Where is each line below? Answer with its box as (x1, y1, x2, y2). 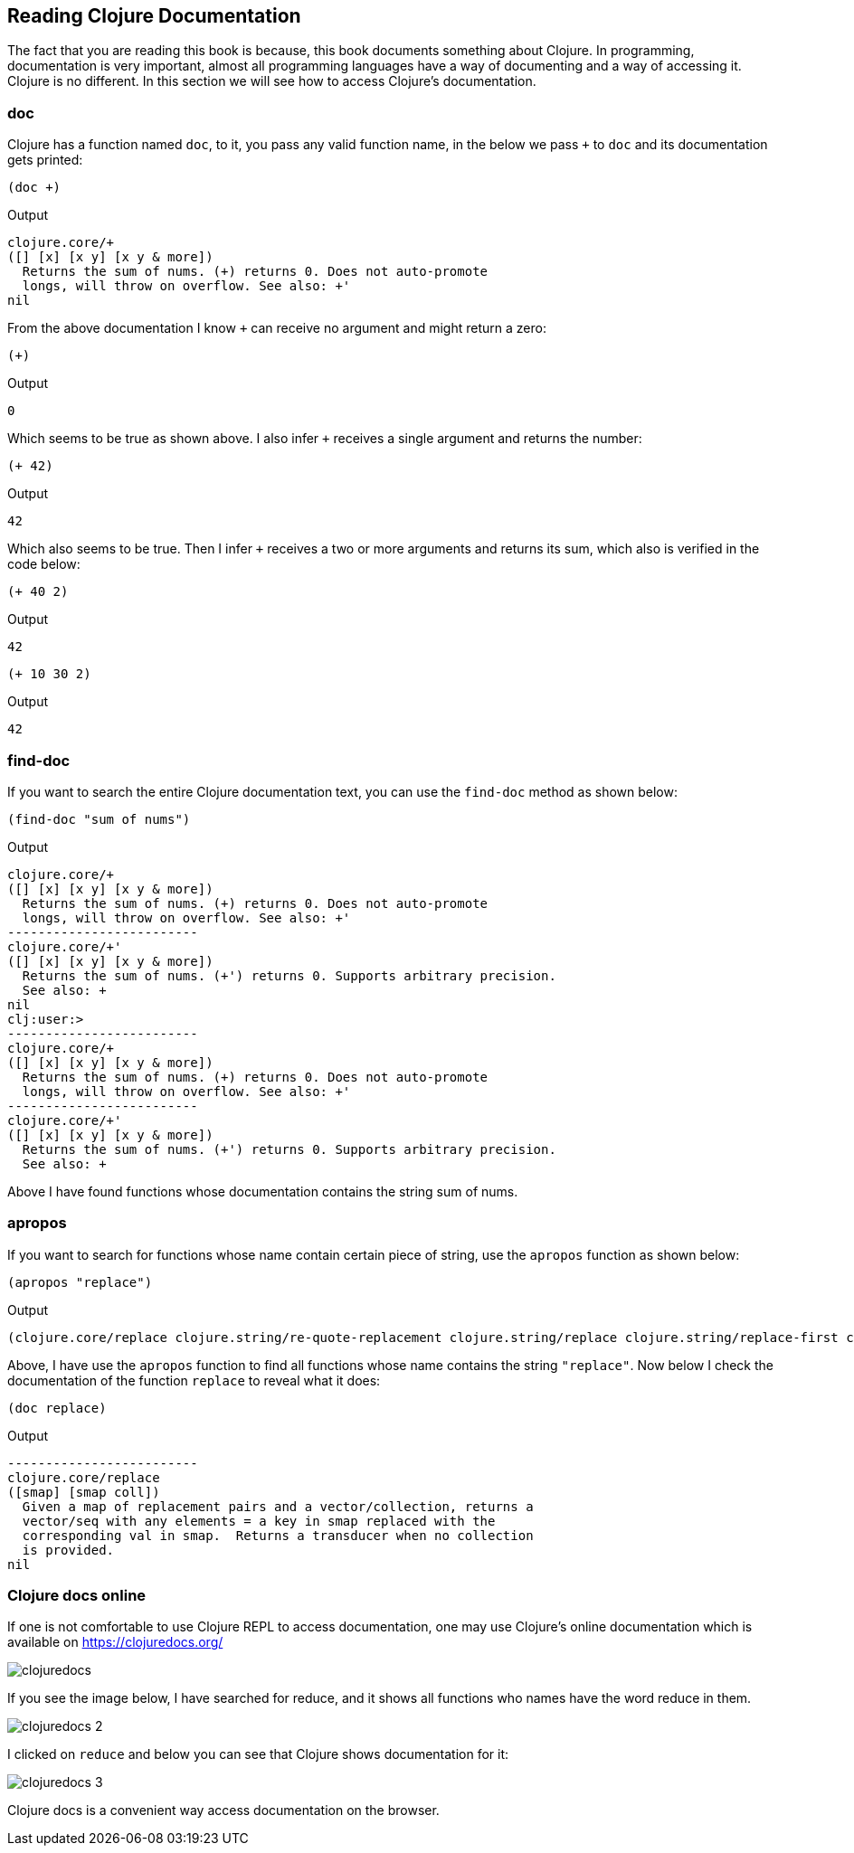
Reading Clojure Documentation (7, 5, 301, 27)
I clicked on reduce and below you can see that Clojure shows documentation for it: (7, 1746, 509, 1763)
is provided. (22, 1542, 115, 1557)
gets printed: (7, 152, 83, 168)
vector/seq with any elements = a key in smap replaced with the (22, 1513, 496, 1528)
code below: (7, 556, 81, 572)
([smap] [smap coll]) (7, 1484, 160, 1499)
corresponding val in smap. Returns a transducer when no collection (22, 1527, 534, 1543)
